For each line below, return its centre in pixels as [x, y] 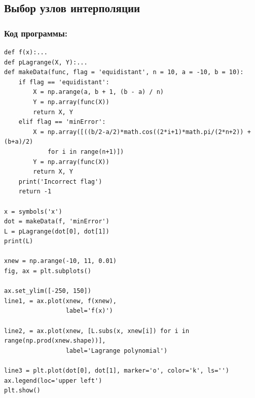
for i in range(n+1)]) [86, 152]
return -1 [35, 192]
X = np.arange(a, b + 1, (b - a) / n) [98, 92]
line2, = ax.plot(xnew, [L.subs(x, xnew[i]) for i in [97, 331]
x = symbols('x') [33, 211]
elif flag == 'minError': [62, 122]
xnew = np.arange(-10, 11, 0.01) [60, 261]
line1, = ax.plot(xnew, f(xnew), [60, 301]
